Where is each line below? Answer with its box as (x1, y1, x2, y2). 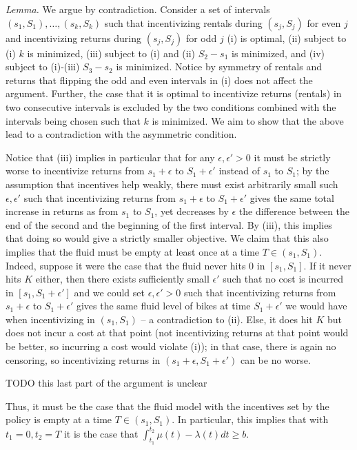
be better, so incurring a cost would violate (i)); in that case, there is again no (6, 339, 336, 354)
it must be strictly (254, 150, 331, 164)
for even (307, 15, 341, 30)
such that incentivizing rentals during (104, 15, 263, 30)
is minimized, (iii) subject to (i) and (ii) (27, 45, 196, 60)
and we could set (74, 285, 145, 299)
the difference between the (238, 204, 350, 218)
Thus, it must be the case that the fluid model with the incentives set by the (6, 398, 329, 413)
